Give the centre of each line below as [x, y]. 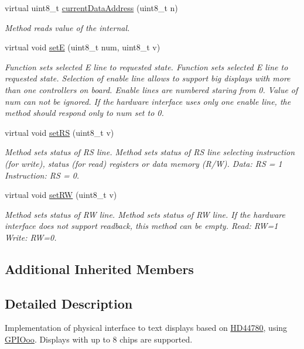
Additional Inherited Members [99, 268]
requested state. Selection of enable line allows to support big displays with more [148, 78]
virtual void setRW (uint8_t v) [61, 195]
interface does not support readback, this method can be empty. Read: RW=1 [141, 226]
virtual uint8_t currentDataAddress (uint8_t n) [91, 8]
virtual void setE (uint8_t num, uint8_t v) [83, 47]
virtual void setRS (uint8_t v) [59, 132]
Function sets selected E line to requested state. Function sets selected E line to [146, 66]
